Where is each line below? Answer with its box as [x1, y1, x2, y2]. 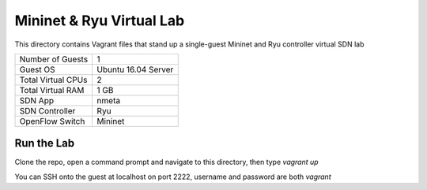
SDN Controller [19, 105, 76, 116]
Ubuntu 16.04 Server [96, 64, 174, 75]
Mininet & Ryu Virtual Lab [14, 12, 185, 29]
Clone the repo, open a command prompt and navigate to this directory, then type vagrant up [14, 158, 319, 167]
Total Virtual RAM [19, 84, 85, 95]
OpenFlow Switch [19, 115, 85, 126]
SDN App [19, 95, 55, 106]
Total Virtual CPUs [19, 74, 88, 85]
